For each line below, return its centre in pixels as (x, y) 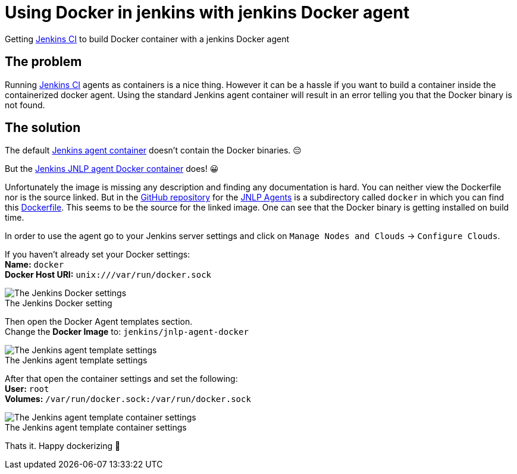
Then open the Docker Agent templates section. (99, 322)
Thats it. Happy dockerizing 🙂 (63, 446)
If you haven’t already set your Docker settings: (98, 255)
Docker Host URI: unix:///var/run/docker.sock (108, 275)
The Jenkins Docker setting (59, 303)
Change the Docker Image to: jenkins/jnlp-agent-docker (127, 332)
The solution (43, 128)
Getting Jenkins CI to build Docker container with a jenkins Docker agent (147, 39)
